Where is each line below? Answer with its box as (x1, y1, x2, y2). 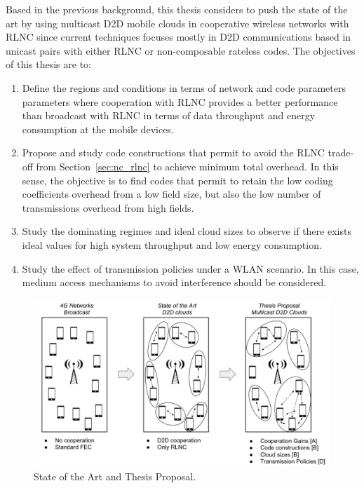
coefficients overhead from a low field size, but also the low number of (22, 187, 321, 201)
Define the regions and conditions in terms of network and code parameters (22, 80, 346, 95)
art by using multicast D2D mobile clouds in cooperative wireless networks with (6, 15, 349, 30)
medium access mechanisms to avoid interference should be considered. (22, 275, 327, 290)
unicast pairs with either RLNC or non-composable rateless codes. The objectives (6, 43, 356, 57)
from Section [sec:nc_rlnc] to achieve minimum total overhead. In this (36, 158, 339, 173)
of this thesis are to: (6, 57, 91, 72)
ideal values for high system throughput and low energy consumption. (22, 237, 322, 252)
